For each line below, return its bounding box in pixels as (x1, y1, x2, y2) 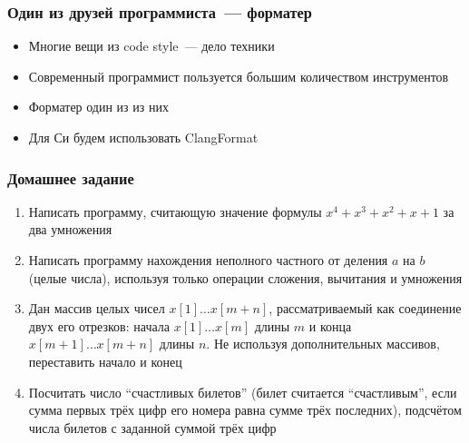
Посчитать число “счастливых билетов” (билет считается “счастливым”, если (28, 382, 457, 401)
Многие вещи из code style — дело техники (28, 36, 275, 55)
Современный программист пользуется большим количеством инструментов (28, 66, 449, 85)
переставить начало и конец (28, 351, 182, 370)
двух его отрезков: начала (28, 316, 170, 335)
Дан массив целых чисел (28, 299, 165, 318)
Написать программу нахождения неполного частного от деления (28, 251, 388, 269)
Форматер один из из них (28, 97, 169, 116)
